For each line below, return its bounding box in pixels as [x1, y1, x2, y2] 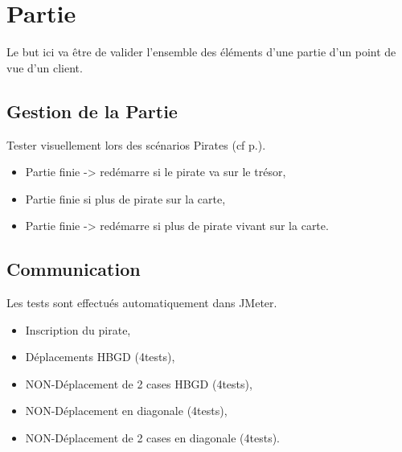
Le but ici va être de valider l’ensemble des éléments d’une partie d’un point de [6, 43, 396, 60]
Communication [6, 257, 141, 281]
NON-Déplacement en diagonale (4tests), [25, 402, 228, 419]
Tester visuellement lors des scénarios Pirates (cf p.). [6, 136, 266, 153]
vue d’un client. [6, 59, 83, 76]
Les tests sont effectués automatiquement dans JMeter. [6, 294, 277, 311]
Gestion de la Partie [6, 98, 178, 123]
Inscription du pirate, [25, 321, 131, 338]
